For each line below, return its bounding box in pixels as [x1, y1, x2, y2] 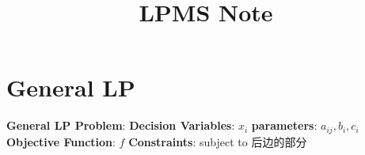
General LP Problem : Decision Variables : [6, 117, 235, 134]
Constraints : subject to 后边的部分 [128, 133, 307, 149]
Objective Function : [6, 133, 116, 149]
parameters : [251, 117, 317, 134]
